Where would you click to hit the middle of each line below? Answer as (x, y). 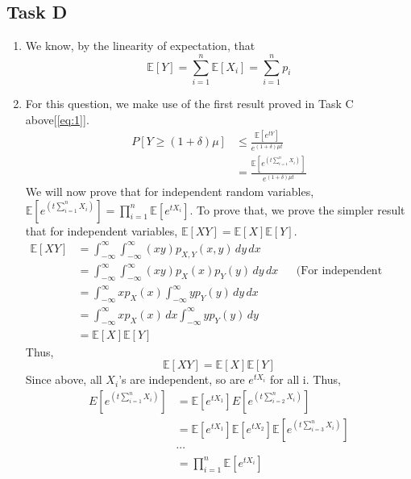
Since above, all (64, 379)
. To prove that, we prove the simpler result (297, 209)
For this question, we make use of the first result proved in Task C (189, 103)
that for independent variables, (102, 230)
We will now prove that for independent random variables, (170, 192)
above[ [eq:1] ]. (57, 119)
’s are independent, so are (182, 379)
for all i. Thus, (305, 379)
